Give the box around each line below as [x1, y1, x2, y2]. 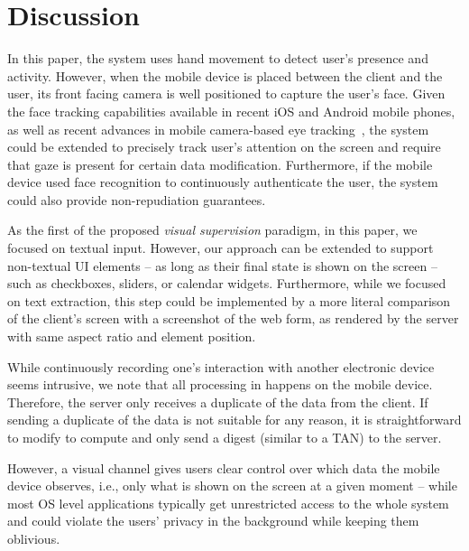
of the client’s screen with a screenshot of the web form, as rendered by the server [7, 309, 459, 328]
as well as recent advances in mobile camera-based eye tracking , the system [7, 119, 429, 138]
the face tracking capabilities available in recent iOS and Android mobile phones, [7, 101, 455, 120]
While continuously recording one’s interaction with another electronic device [7, 357, 435, 376]
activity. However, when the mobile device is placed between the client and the [7, 66, 443, 85]
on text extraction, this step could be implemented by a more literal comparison [7, 291, 451, 310]
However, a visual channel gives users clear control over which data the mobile [7, 458, 440, 477]
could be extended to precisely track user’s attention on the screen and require [7, 137, 441, 156]
